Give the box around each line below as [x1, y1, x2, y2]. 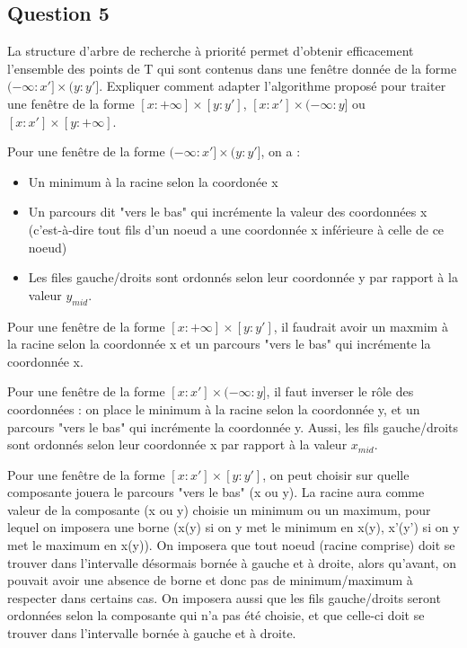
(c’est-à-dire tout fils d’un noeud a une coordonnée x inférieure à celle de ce [28, 219, 445, 238]
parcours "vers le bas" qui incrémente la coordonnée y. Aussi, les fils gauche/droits [7, 417, 459, 436]
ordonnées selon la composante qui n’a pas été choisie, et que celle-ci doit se [7, 606, 425, 625]
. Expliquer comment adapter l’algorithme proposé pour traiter [99, 76, 446, 95]
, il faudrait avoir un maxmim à [273, 316, 448, 335]
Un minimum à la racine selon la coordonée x [28, 172, 278, 191]
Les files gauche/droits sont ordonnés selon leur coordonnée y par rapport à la [28, 268, 458, 287]
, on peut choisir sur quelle [262, 465, 410, 484]
